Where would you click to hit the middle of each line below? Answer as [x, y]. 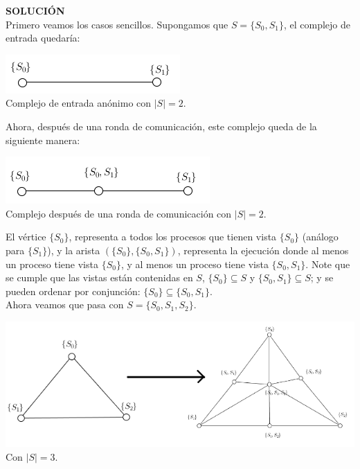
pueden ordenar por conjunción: [73, 291]
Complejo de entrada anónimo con [79, 103]
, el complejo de [317, 24]
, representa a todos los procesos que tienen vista [173, 237]
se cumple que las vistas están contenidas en [99, 277]
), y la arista [74, 250]
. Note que [328, 264]
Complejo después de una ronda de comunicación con [119, 213]
